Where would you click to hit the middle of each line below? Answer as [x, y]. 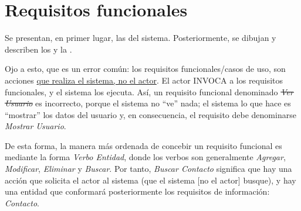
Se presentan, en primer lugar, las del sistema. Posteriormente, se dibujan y [141, 38]
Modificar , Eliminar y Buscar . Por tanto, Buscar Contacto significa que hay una [148, 169]
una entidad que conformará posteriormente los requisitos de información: [137, 191]
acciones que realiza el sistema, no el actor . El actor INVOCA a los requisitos [144, 80]
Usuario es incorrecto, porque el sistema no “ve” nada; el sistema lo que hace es [148, 103]
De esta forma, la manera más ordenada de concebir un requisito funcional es [143, 145]
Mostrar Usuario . [35, 126]
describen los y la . [38, 49]
